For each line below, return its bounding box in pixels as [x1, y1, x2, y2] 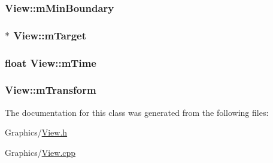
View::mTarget [13, 27, 86, 42]
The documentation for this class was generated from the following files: [5, 106, 269, 118]
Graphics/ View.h [5, 126, 68, 139]
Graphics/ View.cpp [5, 146, 76, 158]
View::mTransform [5, 82, 96, 97]
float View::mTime [5, 55, 96, 70]
